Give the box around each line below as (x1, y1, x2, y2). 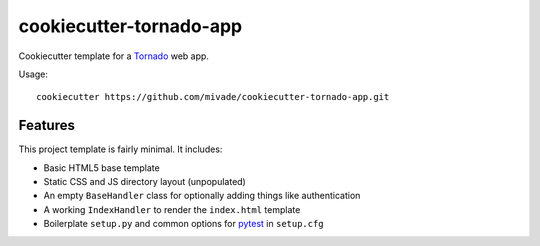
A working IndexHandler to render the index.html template (43, 203, 301, 215)
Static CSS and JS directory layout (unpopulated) (43, 176, 247, 188)
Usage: (18, 68, 49, 80)
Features (18, 117, 75, 134)
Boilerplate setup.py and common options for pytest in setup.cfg (43, 218, 324, 230)
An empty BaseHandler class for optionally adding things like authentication (43, 190, 361, 202)
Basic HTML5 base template (43, 161, 160, 174)
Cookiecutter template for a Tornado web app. (18, 50, 210, 62)
